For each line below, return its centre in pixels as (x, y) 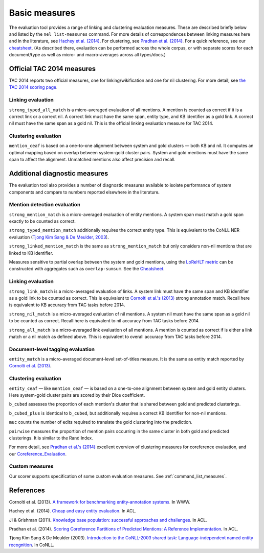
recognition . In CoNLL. (32, 545)
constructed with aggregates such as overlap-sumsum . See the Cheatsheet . (87, 269)
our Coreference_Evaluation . (38, 454)
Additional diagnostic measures (59, 174)
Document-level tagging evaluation (52, 349)
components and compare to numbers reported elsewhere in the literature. (84, 192)
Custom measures (31, 466)
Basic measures (42, 13)
